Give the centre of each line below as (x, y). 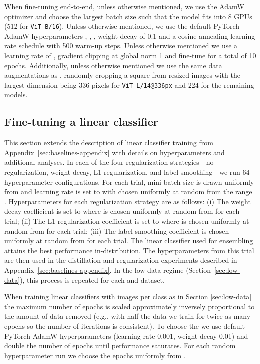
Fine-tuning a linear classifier (81, 121)
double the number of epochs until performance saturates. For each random (120, 346)
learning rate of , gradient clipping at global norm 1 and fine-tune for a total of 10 (130, 55)
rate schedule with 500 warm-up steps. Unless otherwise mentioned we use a (121, 45)
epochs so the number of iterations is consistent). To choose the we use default (124, 326)
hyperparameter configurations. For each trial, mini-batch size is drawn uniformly (129, 181)
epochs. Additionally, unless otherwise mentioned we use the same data (113, 65)
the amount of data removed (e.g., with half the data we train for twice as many (127, 316)
